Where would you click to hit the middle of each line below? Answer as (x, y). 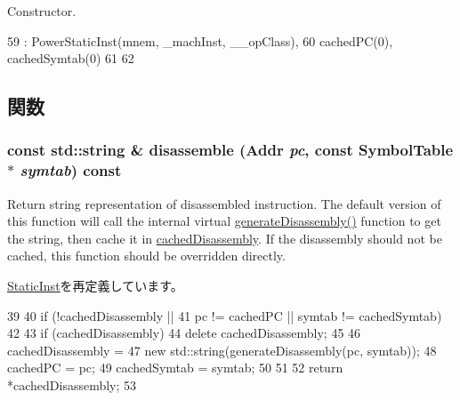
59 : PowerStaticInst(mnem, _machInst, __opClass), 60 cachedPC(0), (200, 40)
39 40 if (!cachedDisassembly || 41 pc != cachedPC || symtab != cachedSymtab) (225, 315)
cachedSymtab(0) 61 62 (71, 58)
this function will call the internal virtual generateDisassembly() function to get (224, 221)
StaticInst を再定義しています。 (95, 286)
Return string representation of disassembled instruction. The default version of (224, 203)
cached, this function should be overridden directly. (146, 256)
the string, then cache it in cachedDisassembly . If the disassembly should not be (225, 238)
